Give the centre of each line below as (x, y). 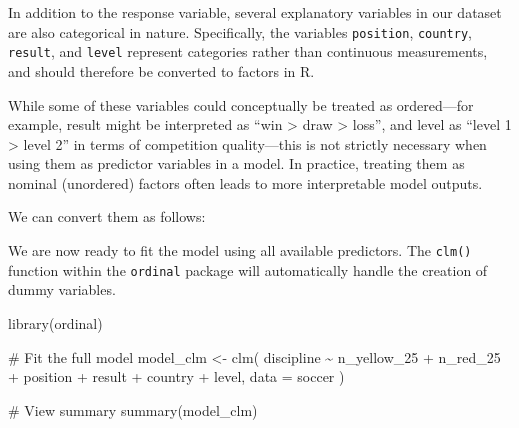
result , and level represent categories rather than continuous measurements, (248, 51)
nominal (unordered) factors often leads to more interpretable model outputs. (245, 182)
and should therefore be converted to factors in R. (161, 70)
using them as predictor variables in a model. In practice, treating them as (236, 163)
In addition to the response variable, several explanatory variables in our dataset (255, 12)
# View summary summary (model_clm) (133, 409)
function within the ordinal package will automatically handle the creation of (248, 269)
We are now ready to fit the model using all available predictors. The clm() (240, 250)
